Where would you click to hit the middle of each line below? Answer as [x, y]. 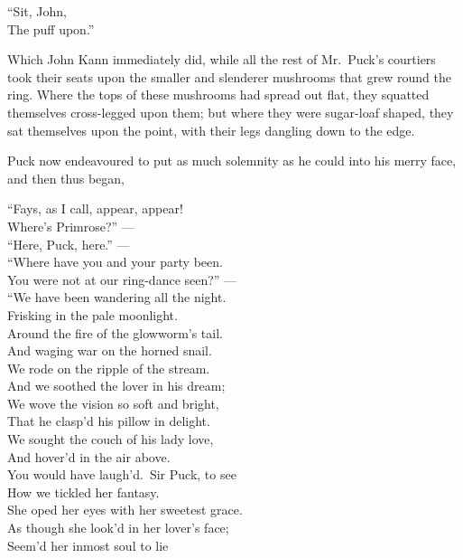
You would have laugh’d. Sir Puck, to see [122, 474]
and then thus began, [66, 178]
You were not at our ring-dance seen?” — [122, 279]
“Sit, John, [37, 11]
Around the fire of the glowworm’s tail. [115, 332]
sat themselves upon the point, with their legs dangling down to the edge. [211, 130]
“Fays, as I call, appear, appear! [95, 208]
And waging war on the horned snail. [110, 350]
